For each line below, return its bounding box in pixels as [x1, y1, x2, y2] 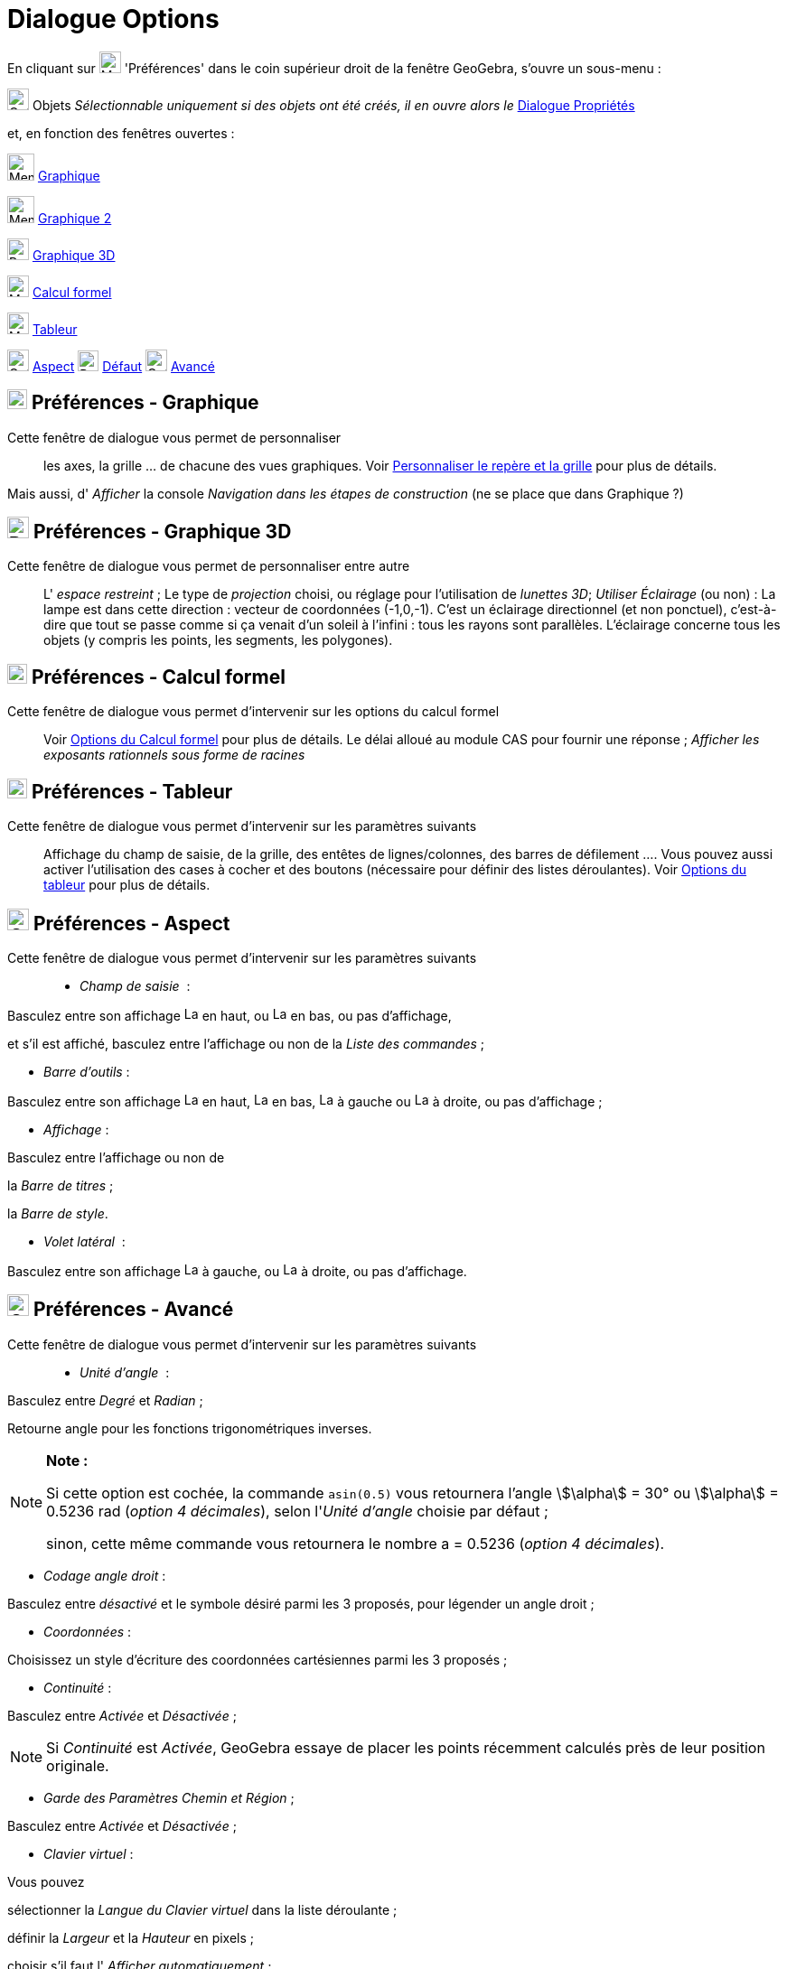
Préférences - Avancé [33, 1298, 234, 1321]
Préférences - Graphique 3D [33, 520, 292, 544]
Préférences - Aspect [33, 911, 230, 935]
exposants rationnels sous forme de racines [43, 747, 305, 763]
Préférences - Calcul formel [31, 665, 286, 688]
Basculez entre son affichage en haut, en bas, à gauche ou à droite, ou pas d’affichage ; [7, 1093, 603, 1109]
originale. [46, 1756, 109, 1775]
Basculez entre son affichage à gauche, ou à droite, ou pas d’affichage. [7, 1263, 467, 1279]
